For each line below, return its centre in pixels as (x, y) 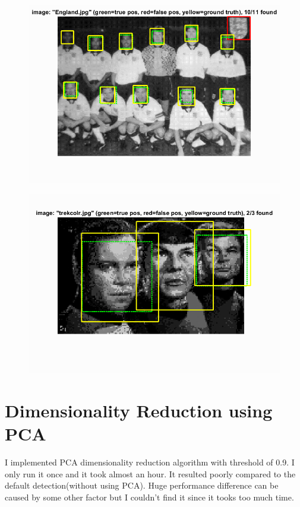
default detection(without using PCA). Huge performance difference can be (142, 485)
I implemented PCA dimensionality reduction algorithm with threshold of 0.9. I (150, 462)
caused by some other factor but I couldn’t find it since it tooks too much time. (149, 497)
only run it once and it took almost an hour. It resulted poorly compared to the (150, 473)
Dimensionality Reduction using (139, 411)
